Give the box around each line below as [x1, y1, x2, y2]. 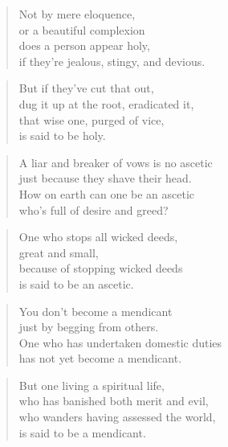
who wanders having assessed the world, [18, 408, 216, 425]
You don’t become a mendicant [18, 302, 173, 319]
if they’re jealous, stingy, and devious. [18, 52, 206, 69]
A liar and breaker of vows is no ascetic [18, 154, 213, 170]
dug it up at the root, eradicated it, [18, 95, 194, 112]
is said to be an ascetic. [18, 275, 134, 292]
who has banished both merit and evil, [18, 392, 209, 409]
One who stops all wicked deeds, [18, 228, 178, 245]
